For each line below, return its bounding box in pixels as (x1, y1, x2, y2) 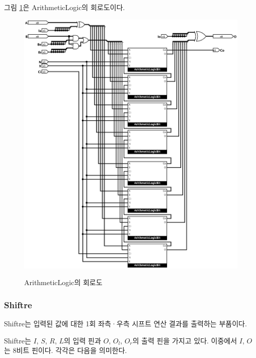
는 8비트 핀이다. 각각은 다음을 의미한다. (4, 345, 127, 355)
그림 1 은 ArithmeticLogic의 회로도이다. (4, 2, 125, 12)
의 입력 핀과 (64, 335, 101, 345)
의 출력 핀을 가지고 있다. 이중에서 (132, 335, 237, 345)
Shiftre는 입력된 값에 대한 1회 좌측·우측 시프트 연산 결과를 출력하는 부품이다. (4, 318, 247, 329)
